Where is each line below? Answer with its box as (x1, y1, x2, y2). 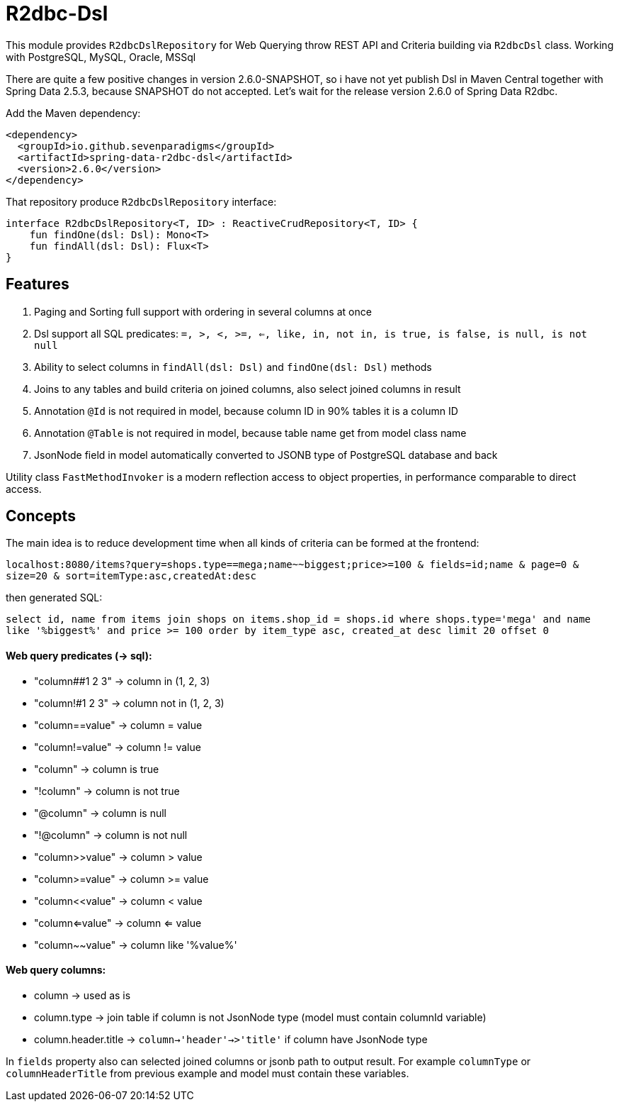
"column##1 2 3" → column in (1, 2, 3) (34, 674, 210, 687)
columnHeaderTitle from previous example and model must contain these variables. (6, 1067, 409, 1079)
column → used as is (34, 989, 131, 1001)
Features (6, 275, 69, 294)
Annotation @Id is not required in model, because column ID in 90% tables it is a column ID (34, 404, 458, 417)
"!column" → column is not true (34, 784, 180, 797)
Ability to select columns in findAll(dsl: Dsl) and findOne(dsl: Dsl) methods (34, 360, 432, 373)
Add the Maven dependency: (6, 106, 141, 119)
